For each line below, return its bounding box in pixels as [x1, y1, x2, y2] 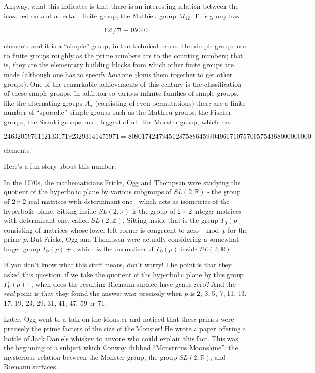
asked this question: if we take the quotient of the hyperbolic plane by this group [4, 269, 244, 280]
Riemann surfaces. [4, 361, 58, 372]
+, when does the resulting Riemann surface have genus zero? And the [26, 279, 236, 289]
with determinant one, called [4, 215, 89, 225]
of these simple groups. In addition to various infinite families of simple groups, [4, 88, 239, 98]
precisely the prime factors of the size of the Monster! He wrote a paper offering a [4, 324, 246, 334]
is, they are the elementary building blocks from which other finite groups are [4, 60, 234, 70]
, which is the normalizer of [73, 243, 154, 253]
